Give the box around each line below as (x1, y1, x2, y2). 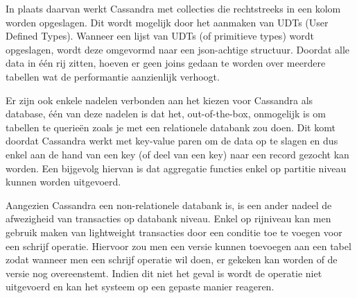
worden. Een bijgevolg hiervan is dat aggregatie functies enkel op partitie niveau (6, 160, 347, 175)
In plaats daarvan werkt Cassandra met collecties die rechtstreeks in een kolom (6, 1, 341, 15)
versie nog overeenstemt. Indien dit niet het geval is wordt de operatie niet (6, 265, 322, 280)
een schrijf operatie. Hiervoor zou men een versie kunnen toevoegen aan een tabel (6, 238, 351, 253)
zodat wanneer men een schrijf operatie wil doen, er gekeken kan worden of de (6, 252, 338, 267)
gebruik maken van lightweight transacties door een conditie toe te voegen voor (6, 224, 342, 239)
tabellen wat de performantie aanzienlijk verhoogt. (6, 69, 220, 83)
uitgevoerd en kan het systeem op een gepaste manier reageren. (6, 279, 275, 294)
